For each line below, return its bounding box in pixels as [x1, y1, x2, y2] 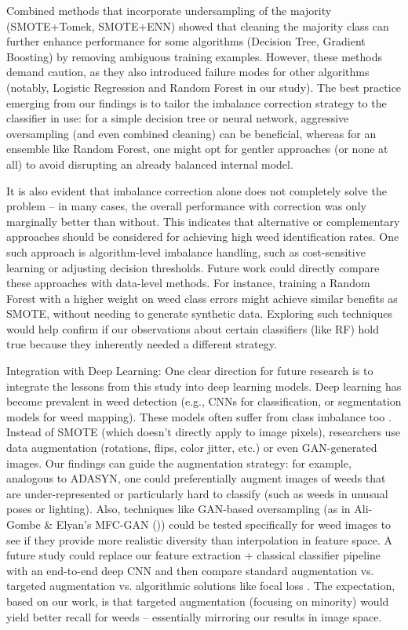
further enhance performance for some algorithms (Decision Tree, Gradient [6, 33, 366, 49]
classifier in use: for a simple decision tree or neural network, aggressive [6, 110, 349, 126]
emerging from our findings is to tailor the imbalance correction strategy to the [6, 94, 387, 111]
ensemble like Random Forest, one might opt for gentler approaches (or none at [6, 140, 388, 157]
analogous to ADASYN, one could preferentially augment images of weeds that [6, 470, 386, 486]
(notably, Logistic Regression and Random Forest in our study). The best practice [6, 78, 402, 95]
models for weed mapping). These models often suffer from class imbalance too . [6, 408, 392, 424]
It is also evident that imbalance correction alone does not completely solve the [6, 182, 387, 198]
